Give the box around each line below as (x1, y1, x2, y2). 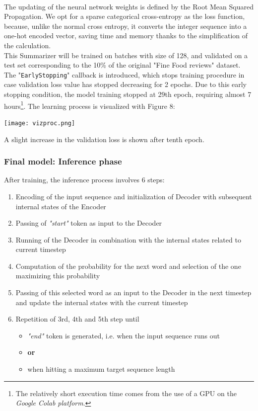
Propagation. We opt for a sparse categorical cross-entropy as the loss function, (4, 11, 245, 21)
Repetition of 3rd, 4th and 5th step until (15, 314, 139, 324)
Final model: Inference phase (4, 155, 122, 167)
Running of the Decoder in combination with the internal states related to (15, 234, 241, 245)
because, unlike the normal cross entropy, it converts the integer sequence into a (4, 20, 247, 31)
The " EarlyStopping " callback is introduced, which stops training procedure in (4, 69, 245, 80)
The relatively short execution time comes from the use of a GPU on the (15, 388, 237, 398)
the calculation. (4, 40, 51, 50)
